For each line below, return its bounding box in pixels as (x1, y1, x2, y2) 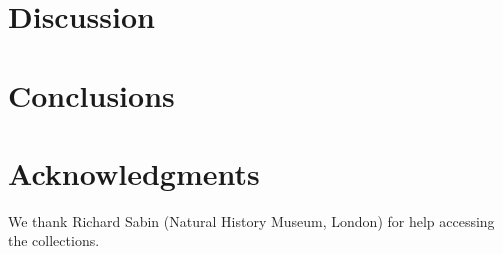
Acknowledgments (8, 152, 260, 193)
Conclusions (8, 74, 175, 115)
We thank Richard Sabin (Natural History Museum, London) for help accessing (8, 210, 495, 231)
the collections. (8, 230, 100, 251)
